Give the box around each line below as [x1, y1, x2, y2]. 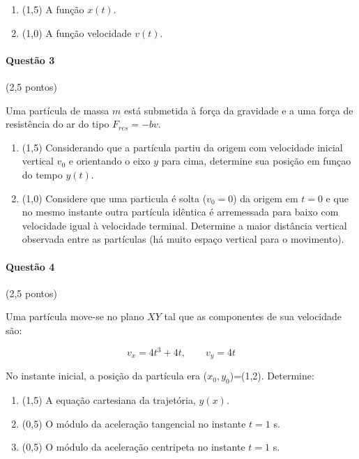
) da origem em [233, 190, 298, 205]
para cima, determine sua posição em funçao [161, 153, 351, 168]
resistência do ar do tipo [6, 116, 109, 131]
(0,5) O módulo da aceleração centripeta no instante [22, 439, 245, 454]
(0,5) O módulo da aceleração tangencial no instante [22, 416, 246, 430]
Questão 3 [6, 52, 55, 67]
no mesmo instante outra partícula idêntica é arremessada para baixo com [22, 204, 339, 219]
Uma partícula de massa [6, 103, 109, 117]
